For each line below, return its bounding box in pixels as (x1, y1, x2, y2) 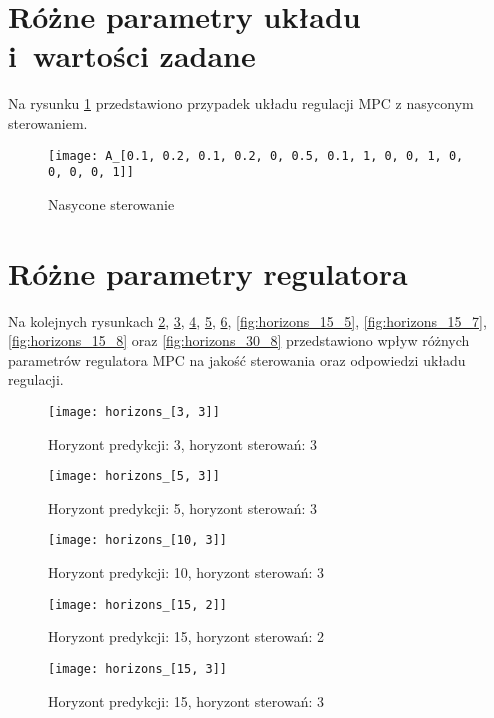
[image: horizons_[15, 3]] (48, 661, 227, 676)
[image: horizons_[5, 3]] (48, 469, 220, 484)
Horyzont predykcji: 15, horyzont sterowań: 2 (48, 626, 324, 647)
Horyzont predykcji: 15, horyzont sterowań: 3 (48, 690, 324, 711)
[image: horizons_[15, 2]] (48, 597, 227, 612)
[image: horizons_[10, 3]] (48, 533, 227, 548)
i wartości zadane (8, 35, 256, 76)
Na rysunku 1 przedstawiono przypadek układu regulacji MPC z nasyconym (8, 93, 474, 114)
